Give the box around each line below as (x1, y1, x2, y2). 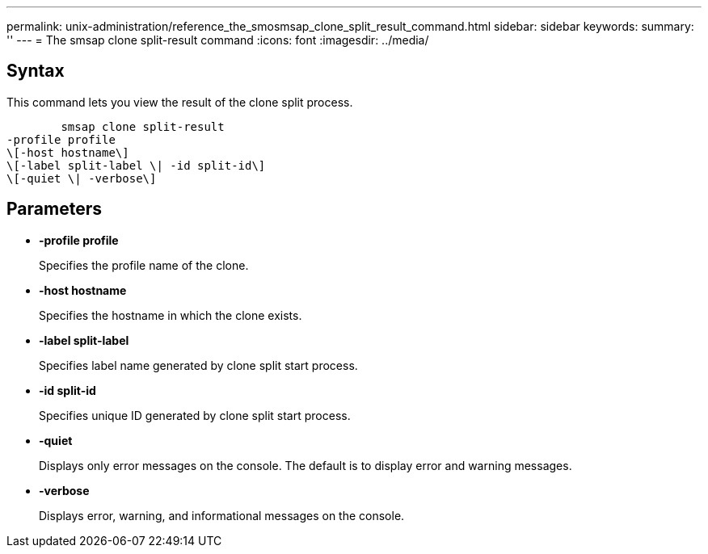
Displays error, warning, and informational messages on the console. (39, 508, 405, 523)
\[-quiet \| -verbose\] (6, 171, 157, 185)
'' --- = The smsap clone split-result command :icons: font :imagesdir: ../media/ (6, 33, 429, 47)
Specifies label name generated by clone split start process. (39, 358, 358, 372)
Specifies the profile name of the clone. (39, 258, 249, 272)
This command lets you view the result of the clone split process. (6, 94, 353, 109)
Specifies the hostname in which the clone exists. (39, 308, 302, 322)
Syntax (6, 61, 65, 82)
